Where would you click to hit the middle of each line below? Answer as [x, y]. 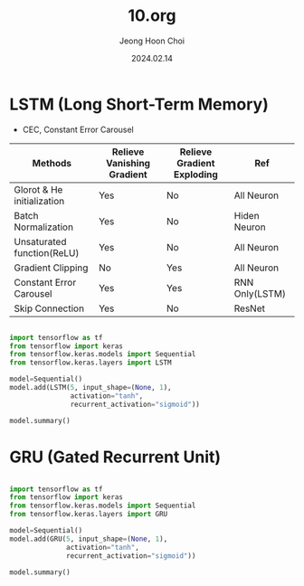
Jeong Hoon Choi [152, 41]
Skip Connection [49, 308]
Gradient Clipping [51, 268]
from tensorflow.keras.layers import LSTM [90, 363]
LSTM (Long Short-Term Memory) [139, 104]
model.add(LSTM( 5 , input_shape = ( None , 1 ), [90, 388]
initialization [39, 201]
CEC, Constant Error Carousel [78, 129]
